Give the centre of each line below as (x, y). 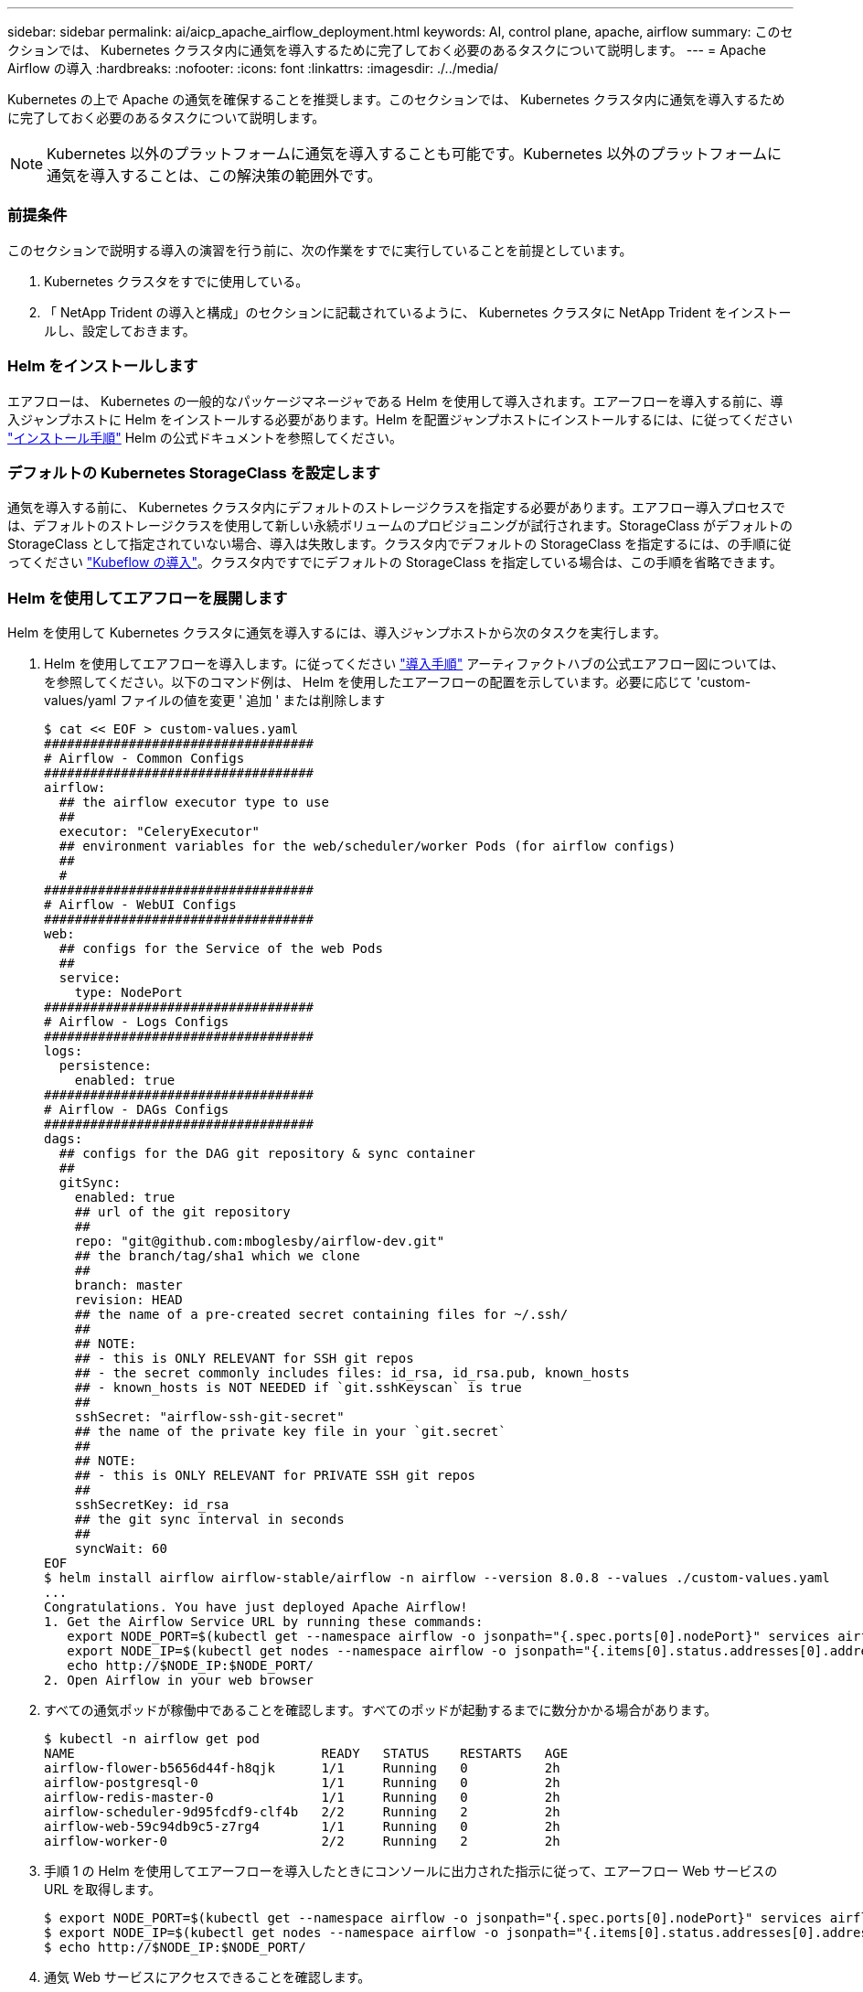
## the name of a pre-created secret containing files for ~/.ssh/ (321, 1314)
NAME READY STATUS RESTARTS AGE (306, 1753)
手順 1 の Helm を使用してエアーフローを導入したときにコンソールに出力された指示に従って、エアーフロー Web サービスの (411, 1871)
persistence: (106, 1066)
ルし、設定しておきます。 (120, 330)
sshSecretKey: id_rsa (152, 1505)
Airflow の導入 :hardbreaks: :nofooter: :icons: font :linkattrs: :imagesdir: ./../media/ (253, 68)
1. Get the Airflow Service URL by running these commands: (264, 1622)
